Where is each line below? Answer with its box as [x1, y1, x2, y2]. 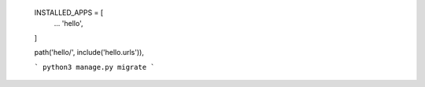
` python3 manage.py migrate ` [34, 63, 155, 71]
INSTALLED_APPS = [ [34, 8, 104, 17]
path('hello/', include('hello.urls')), [34, 48, 145, 57]
